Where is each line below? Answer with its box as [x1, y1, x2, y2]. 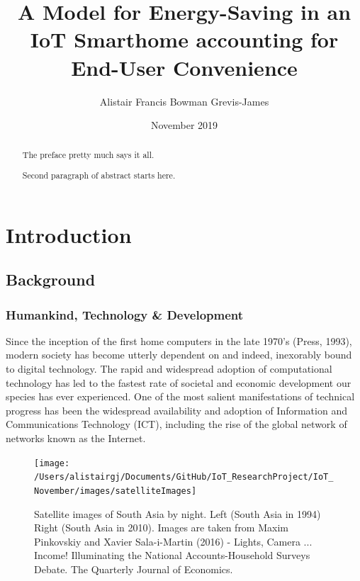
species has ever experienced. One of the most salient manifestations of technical [6, 389, 355, 404]
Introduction [6, 220, 132, 249]
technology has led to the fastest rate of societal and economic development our [6, 375, 351, 390]
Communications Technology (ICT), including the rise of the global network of [6, 417, 347, 431]
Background [6, 269, 96, 290]
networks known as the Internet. [6, 431, 146, 446]
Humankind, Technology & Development [6, 305, 244, 323]
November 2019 [150, 118, 218, 132]
